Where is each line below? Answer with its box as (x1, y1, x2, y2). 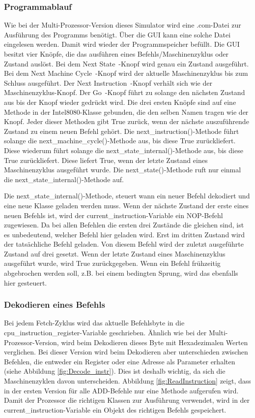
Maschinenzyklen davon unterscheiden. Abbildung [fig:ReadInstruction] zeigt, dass (4, 376, 251, 386)
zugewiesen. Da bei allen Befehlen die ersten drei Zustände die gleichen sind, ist (4, 220, 244, 230)
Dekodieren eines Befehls (4, 298, 105, 311)
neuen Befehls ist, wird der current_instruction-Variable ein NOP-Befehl (4, 210, 223, 220)
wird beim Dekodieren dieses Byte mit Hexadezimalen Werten (61, 337, 248, 347)
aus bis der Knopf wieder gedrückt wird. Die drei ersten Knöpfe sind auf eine (4, 96, 236, 107)
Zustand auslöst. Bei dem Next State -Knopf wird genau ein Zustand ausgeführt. (4, 58, 249, 68)
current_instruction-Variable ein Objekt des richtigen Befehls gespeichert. (4, 404, 227, 415)
